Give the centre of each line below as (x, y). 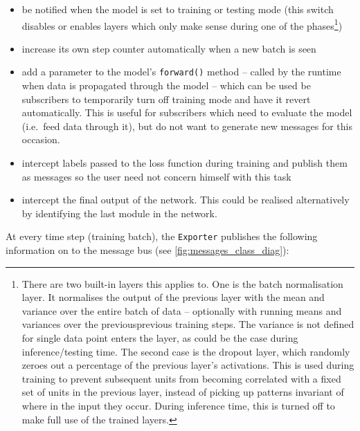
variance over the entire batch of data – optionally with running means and (182, 310)
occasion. (41, 139)
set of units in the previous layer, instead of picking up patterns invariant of (183, 392)
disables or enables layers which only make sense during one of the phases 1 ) (182, 24)
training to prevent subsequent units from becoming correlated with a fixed (181, 378)
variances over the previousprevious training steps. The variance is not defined (188, 324)
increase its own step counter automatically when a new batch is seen (169, 48)
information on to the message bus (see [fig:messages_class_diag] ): (147, 250)
